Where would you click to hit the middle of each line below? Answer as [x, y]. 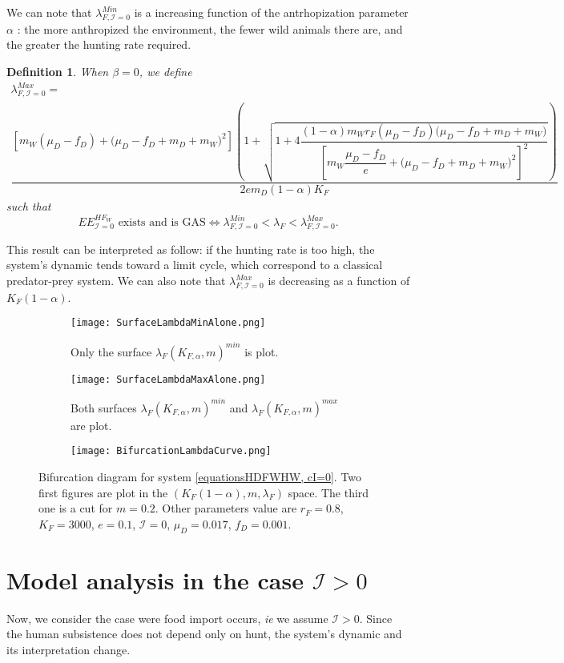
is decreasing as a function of [339, 281]
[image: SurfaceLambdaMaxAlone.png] [168, 379]
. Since [376, 618]
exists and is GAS [162, 223]
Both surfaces [104, 407]
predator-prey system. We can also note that [116, 281]
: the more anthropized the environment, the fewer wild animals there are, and [210, 28]
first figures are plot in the [103, 492]
